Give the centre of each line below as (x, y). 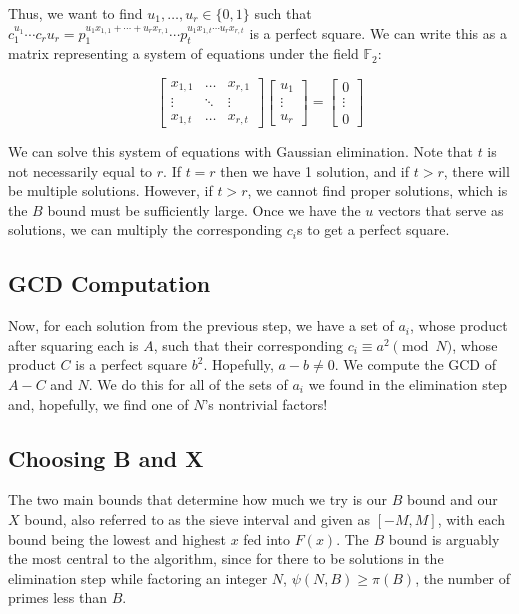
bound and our (452, 499)
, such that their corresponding (248, 344)
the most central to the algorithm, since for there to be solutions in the (226, 558)
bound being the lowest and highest (117, 538)
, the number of (463, 577)
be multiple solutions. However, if (110, 190)
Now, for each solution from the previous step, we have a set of (201, 325)
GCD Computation (109, 283)
